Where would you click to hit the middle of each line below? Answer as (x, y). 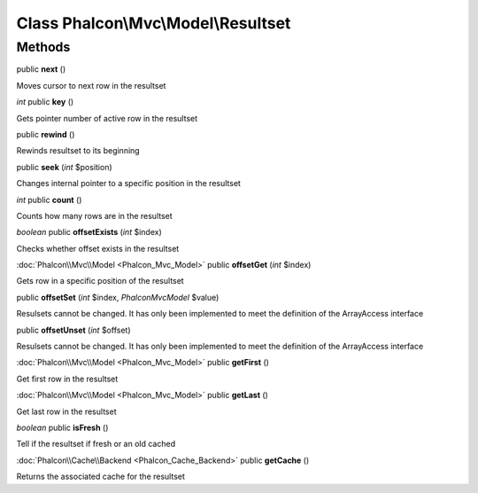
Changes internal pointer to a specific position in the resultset (128, 184)
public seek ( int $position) (64, 167)
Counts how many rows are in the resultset (94, 215)
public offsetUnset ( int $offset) (74, 330)
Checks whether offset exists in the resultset (98, 248)
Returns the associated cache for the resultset (101, 477)
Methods (43, 47)
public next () (41, 69)
